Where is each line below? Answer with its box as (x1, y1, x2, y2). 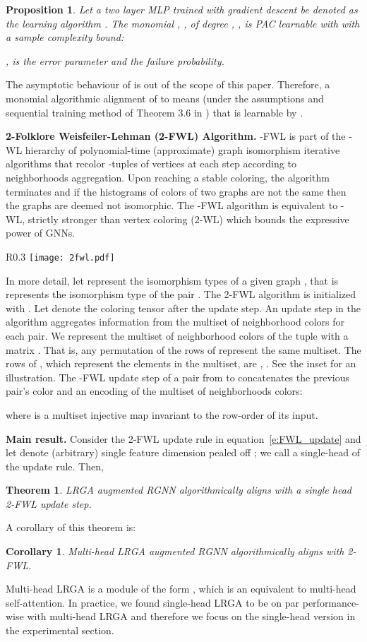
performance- (302, 595, 359, 610)
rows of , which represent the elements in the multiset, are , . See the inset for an (6, 356, 356, 371)
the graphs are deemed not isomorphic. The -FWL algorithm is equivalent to (6, 198, 338, 213)
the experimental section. (6, 623, 114, 638)
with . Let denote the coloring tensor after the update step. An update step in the (6, 300, 361, 315)
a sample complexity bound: (6, 30, 124, 44)
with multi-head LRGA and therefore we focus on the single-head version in (27, 609, 356, 624)
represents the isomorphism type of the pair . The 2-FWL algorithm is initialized (6, 287, 356, 302)
